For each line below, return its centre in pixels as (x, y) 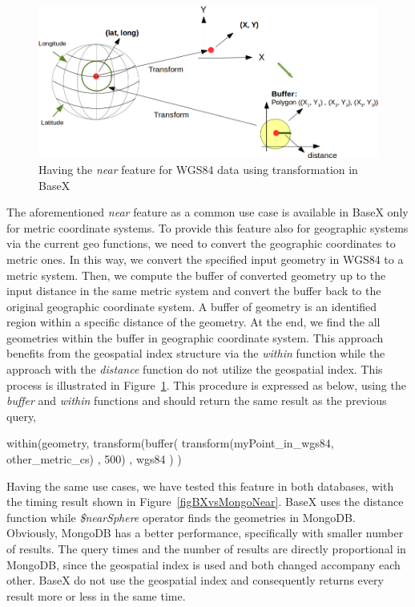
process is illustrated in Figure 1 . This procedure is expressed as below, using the (206, 384)
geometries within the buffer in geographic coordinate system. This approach (195, 337)
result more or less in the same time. (96, 595)
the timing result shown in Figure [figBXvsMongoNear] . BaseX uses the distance (205, 502)
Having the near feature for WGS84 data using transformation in (198, 169)
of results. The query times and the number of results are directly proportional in (206, 548)
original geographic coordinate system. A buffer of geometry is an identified (192, 306)
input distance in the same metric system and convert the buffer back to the (194, 291)
